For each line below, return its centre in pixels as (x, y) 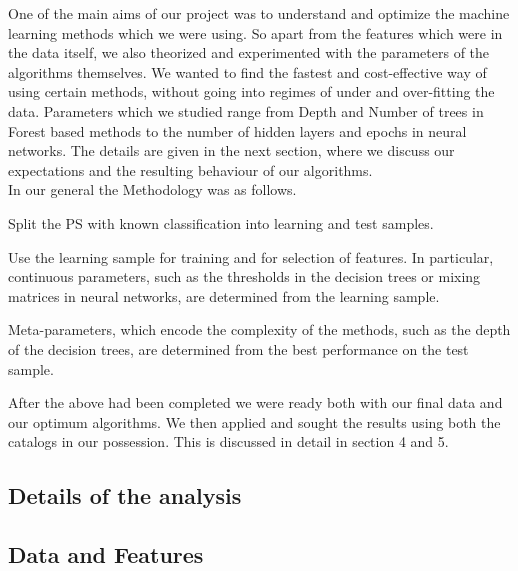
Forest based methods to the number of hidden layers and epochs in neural (237, 130)
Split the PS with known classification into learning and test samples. (221, 222)
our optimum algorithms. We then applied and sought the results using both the (254, 421)
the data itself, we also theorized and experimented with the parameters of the (249, 52)
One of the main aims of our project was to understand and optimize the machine (259, 13)
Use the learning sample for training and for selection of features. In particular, (251, 256)
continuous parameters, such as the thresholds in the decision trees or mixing (244, 276)
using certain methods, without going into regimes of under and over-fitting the (251, 91)
